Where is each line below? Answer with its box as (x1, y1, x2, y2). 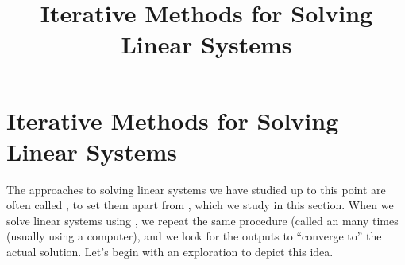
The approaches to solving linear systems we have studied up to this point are (6, 181, 386, 197)
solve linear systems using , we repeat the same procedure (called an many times (6, 212, 399, 228)
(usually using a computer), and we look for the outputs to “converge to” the (6, 228, 382, 244)
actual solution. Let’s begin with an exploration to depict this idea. (6, 244, 334, 260)
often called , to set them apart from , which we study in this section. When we (6, 197, 394, 213)
